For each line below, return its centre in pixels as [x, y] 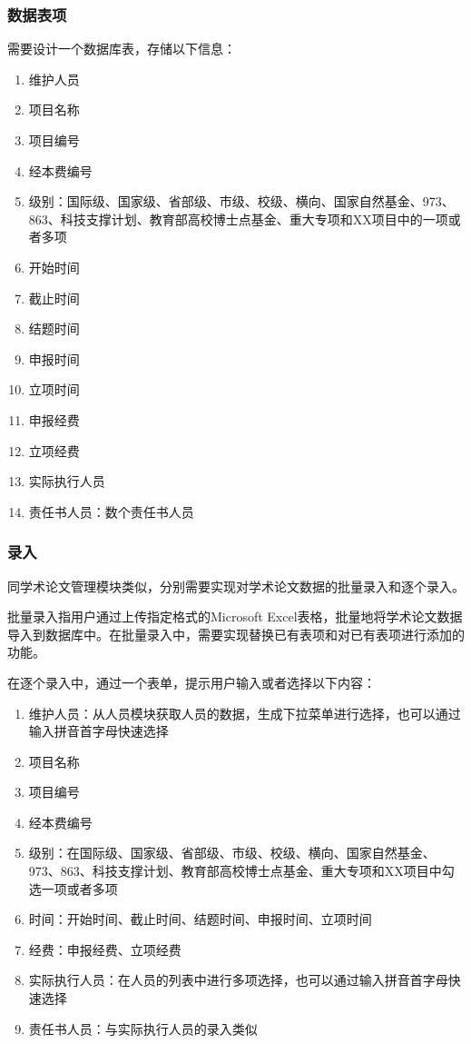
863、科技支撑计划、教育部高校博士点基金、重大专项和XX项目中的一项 [238, 219]
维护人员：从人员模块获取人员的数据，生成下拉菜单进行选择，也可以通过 [245, 713]
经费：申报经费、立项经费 [105, 949]
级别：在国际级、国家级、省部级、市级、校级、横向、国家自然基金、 [232, 853]
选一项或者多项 [73, 888]
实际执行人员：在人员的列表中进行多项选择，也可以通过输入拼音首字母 [238, 980]
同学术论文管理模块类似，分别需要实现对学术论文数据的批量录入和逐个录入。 [236, 586]
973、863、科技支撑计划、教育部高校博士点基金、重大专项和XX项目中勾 [241, 871]
